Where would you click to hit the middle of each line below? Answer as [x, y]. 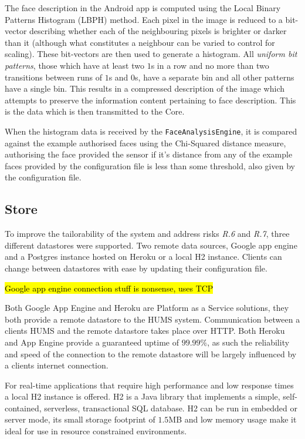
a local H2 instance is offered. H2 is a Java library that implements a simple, [143, 396]
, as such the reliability [248, 342]
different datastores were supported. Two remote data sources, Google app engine [151, 245]
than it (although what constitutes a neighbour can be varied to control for [140, 42]
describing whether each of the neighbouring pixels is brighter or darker [158, 31]
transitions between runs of [53, 77]
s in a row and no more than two [210, 65]
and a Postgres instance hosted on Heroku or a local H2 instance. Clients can [143, 257]
